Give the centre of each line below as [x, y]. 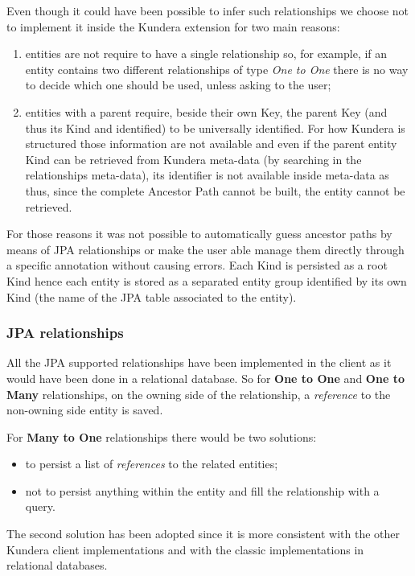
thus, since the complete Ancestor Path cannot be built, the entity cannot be [215, 190]
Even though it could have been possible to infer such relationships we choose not [208, 10]
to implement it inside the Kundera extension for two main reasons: [173, 26]
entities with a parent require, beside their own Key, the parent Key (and [206, 111]
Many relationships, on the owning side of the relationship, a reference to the [199, 394]
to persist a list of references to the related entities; [152, 464]
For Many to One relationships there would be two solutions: [162, 436]
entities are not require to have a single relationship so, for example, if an [206, 53]
